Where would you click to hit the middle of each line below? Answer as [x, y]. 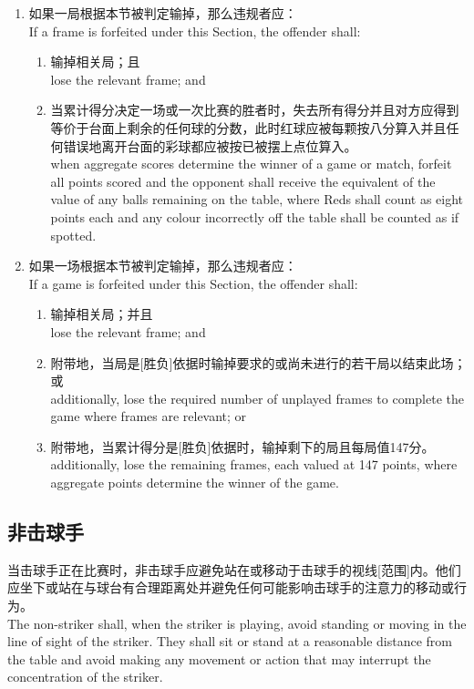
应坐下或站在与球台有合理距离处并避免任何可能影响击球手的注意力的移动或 [231, 587]
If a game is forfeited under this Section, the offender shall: [193, 283]
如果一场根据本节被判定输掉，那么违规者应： [163, 266]
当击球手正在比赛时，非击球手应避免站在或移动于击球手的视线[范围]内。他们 [234, 569]
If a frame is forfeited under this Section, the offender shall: [195, 31]
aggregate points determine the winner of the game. [195, 483]
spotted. [73, 235]
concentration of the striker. [85, 677]
